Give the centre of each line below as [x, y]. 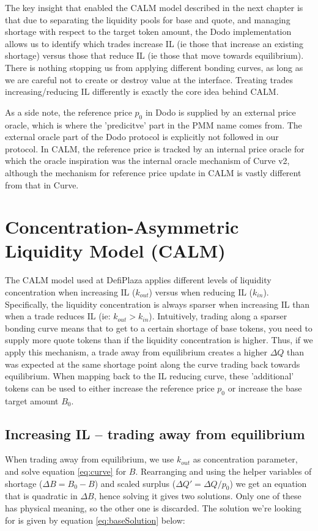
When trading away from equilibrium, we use [90, 459]
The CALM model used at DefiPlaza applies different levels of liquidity [138, 280]
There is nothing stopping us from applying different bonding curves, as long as [154, 67]
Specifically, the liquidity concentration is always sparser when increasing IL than [157, 304]
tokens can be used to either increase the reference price [110, 388]
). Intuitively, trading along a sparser [218, 316]
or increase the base [265, 388]
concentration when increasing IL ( [70, 292]
